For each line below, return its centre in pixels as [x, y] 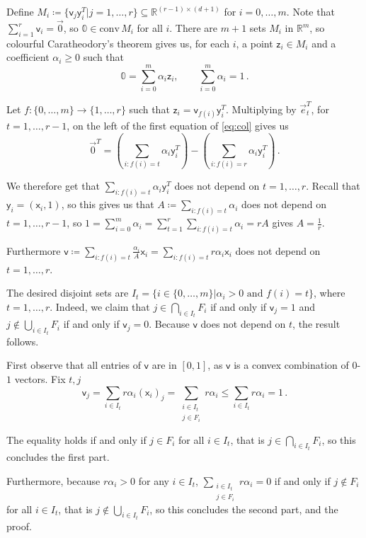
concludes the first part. [58, 457]
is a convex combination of [291, 365]
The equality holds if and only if [76, 439]
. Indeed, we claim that [100, 306]
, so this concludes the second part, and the [244, 509]
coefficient [28, 57]
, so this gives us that [108, 204]
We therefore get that [53, 186]
